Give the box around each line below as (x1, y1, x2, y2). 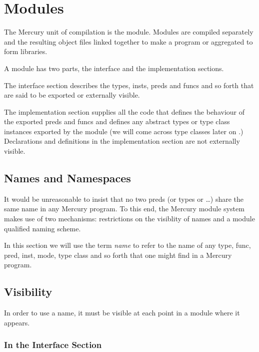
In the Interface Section (4, 338, 102, 351)
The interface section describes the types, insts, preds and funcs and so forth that (4, 80, 254, 90)
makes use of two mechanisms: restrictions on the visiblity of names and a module (4, 213, 255, 224)
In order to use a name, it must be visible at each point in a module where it (4, 307, 240, 318)
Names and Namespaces (4, 170, 131, 186)
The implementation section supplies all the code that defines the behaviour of (4, 106, 245, 117)
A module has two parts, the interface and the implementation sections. (4, 63, 224, 73)
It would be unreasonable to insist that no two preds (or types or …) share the (4, 193, 244, 204)
